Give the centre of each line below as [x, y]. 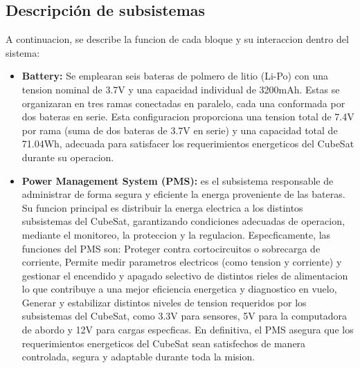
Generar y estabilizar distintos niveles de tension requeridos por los [164, 302]
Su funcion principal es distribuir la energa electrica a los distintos [162, 207]
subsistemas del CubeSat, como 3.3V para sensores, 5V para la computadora [184, 316]
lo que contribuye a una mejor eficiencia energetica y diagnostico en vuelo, [179, 289]
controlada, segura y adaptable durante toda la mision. [138, 357]
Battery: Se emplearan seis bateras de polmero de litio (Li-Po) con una [175, 76]
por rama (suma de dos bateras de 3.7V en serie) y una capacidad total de [180, 130]
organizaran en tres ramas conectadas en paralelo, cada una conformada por [183, 103]
